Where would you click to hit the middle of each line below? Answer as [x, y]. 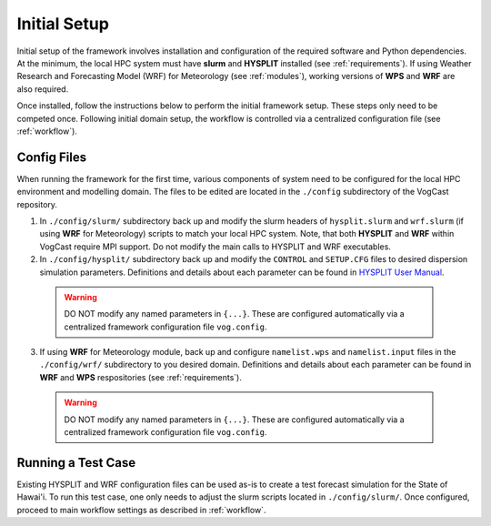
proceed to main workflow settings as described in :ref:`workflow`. [141, 510]
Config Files [51, 157]
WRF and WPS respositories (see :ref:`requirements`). [141, 377]
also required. [43, 89]
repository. [37, 204]
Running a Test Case [76, 463]
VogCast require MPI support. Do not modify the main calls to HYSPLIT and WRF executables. [215, 247]
